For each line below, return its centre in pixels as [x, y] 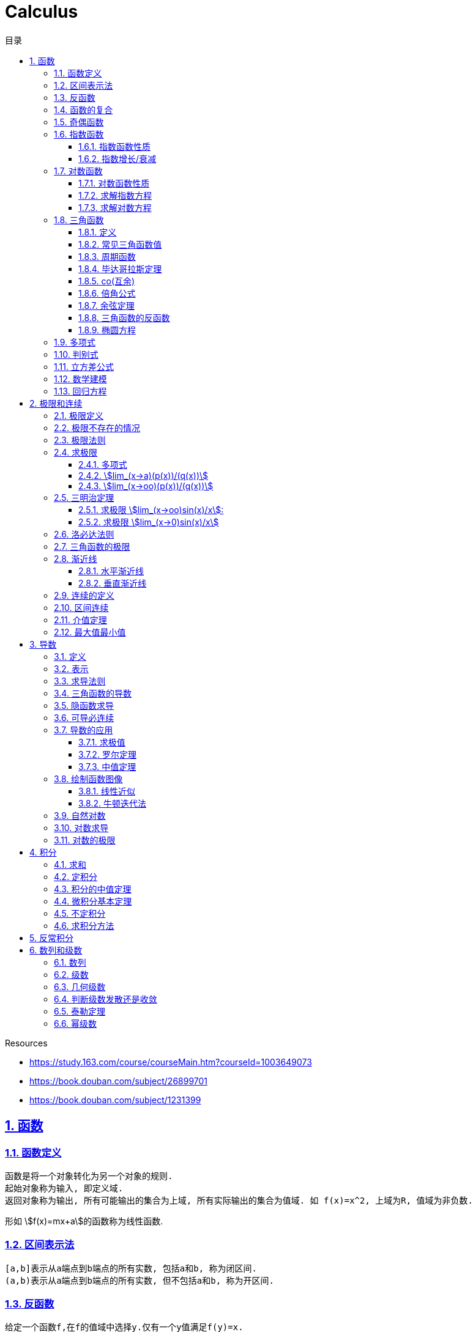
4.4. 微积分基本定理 [93, 901]
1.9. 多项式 [75, 342]
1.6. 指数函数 [79, 134]
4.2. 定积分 [76, 876]
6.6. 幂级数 [76, 1023]
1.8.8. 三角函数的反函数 [124, 317]
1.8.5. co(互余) [107, 281]
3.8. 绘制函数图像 [88, 779]
